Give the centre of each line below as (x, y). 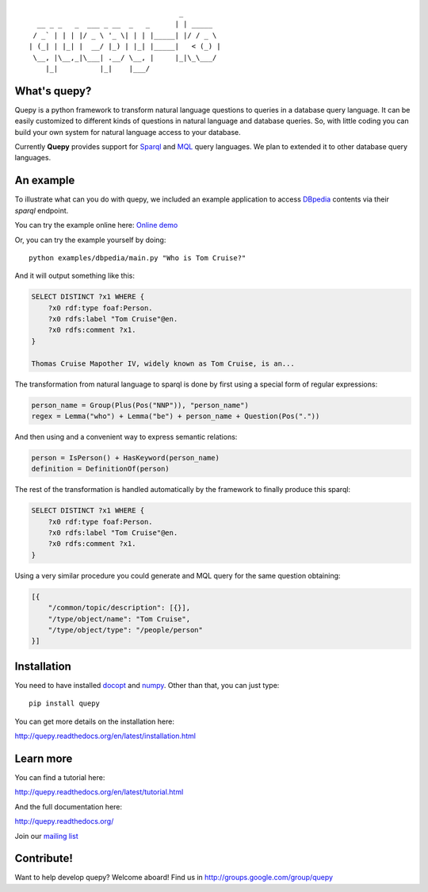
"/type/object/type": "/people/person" (126, 630)
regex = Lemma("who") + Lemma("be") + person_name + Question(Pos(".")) (176, 416)
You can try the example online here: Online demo (96, 225)
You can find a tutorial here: (60, 777)
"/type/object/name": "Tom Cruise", (119, 619)
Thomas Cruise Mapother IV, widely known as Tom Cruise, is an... (163, 363)
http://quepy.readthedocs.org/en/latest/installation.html (105, 736)
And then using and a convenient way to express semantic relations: (126, 436)
